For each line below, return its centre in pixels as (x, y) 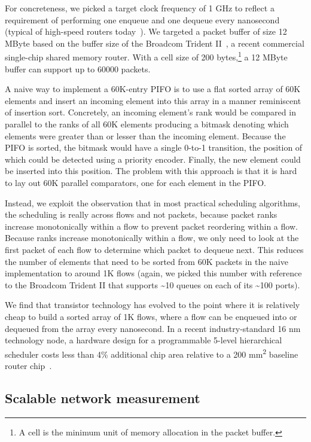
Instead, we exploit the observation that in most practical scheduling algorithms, (153, 202)
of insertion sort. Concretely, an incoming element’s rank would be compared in (150, 112)
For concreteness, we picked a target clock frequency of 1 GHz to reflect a (140, 8)
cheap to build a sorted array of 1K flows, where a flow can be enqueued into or (151, 316)
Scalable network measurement (103, 397)
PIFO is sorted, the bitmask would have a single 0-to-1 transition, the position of (154, 147)
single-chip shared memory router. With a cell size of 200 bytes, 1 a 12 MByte (146, 56)
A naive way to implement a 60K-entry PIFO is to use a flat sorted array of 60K (153, 89)
